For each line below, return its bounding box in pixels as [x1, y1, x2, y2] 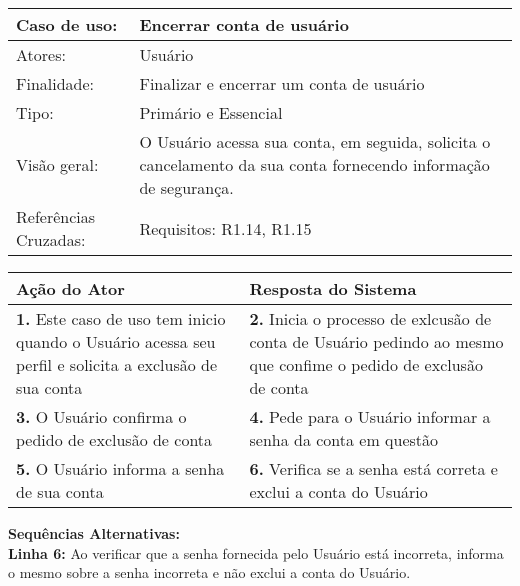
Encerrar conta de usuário [139, 13, 349, 36]
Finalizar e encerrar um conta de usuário [139, 72, 425, 95]
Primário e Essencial [139, 101, 283, 124]
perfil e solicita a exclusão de [16, 353, 218, 376]
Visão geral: [16, 153, 99, 176]
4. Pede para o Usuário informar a [249, 405, 491, 428]
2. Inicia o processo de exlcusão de [249, 307, 492, 330]
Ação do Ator [16, 277, 125, 300]
